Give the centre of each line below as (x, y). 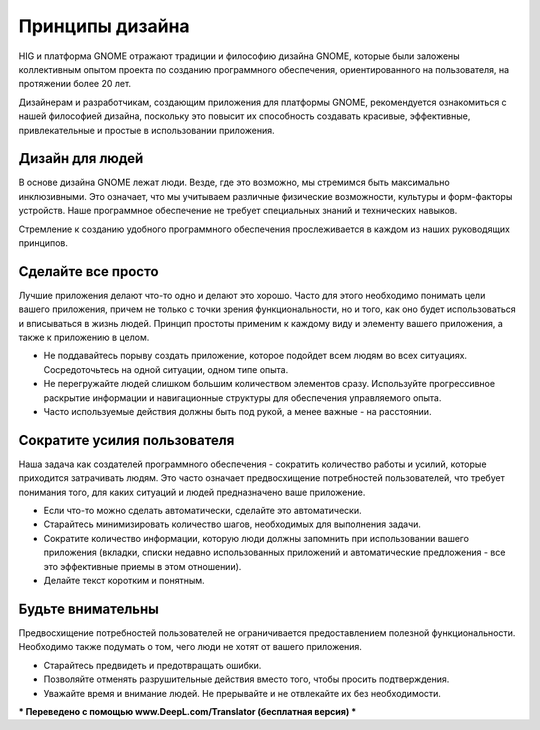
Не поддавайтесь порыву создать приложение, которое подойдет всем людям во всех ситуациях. (255, 356)
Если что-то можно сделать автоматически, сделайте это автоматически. (202, 511)
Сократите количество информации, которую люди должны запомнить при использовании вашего (256, 538)
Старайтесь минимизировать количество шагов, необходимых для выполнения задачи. (232, 524)
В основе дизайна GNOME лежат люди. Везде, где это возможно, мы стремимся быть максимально (234, 182)
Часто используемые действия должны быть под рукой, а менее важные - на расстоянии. (237, 411)
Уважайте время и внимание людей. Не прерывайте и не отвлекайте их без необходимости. (242, 693)
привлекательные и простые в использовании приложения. (146, 130)
